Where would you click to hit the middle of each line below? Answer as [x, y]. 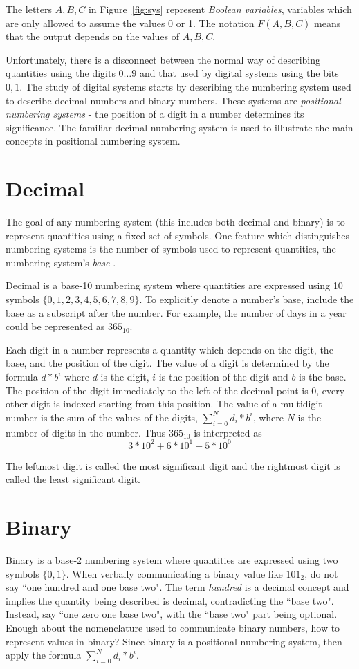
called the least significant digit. [73, 479]
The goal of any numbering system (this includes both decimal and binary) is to [175, 222]
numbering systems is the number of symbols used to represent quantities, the [171, 249]
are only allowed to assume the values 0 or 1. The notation [130, 22]
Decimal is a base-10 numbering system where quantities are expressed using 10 [174, 285]
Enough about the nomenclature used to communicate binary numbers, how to [173, 627]
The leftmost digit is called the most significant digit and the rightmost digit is [173, 465]
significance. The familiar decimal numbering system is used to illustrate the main [179, 127]
